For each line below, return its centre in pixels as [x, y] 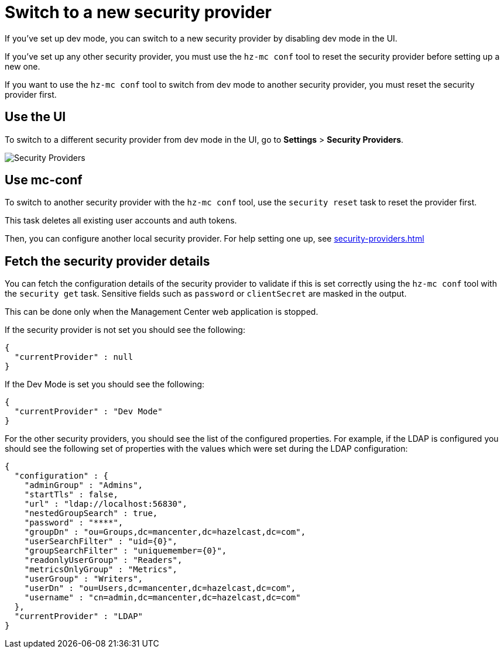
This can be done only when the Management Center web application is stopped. [162, 312]
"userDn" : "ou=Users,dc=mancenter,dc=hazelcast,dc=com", [160, 588]
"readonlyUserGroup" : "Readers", [103, 560]
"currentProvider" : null [74, 357]
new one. [23, 66]
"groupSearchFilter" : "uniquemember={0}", [126, 551]
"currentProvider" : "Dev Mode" [88, 412]
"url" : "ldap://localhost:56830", [106, 504]
